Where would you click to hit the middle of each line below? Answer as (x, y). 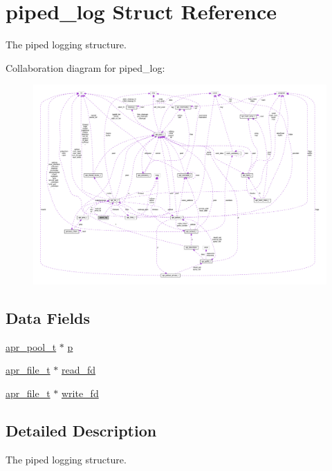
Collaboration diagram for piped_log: (85, 67)
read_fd (79, 370)
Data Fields (48, 317)
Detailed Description (81, 430)
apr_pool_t (31, 346)
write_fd (80, 393)
